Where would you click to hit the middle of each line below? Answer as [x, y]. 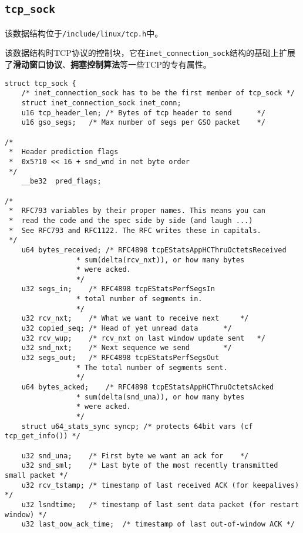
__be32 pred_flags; [61, 181]
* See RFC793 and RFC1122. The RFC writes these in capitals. [135, 230]
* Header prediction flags [64, 152]
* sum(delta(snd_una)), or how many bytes [160, 397]
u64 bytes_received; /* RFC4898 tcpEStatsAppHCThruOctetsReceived [154, 250]
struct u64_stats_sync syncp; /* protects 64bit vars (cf [137, 426]
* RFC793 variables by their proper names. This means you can [137, 211]
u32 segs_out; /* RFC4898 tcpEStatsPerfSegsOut [120, 358]
